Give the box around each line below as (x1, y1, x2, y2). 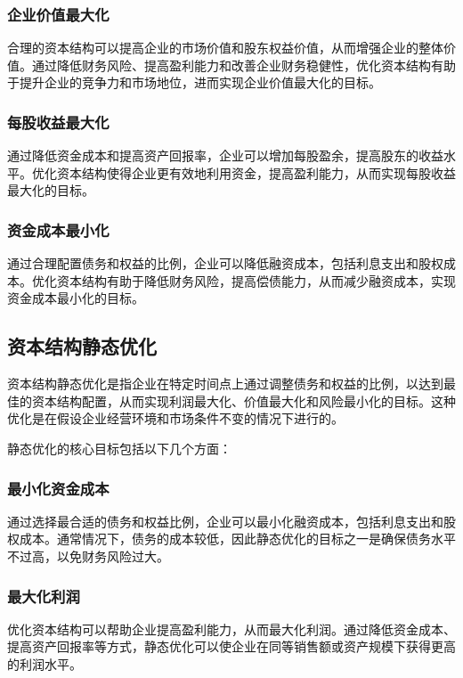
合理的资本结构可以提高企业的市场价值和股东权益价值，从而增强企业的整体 (7, 38, 443, 57)
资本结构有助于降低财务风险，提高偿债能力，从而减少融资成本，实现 (56, 271, 456, 290)
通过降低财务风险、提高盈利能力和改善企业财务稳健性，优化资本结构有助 (31, 55, 456, 74)
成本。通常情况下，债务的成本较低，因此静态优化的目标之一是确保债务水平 (19, 529, 456, 548)
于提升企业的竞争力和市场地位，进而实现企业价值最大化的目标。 (7, 73, 381, 92)
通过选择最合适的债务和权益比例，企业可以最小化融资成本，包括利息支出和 (7, 511, 443, 530)
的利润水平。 (7, 654, 82, 673)
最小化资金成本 (7, 477, 110, 499)
